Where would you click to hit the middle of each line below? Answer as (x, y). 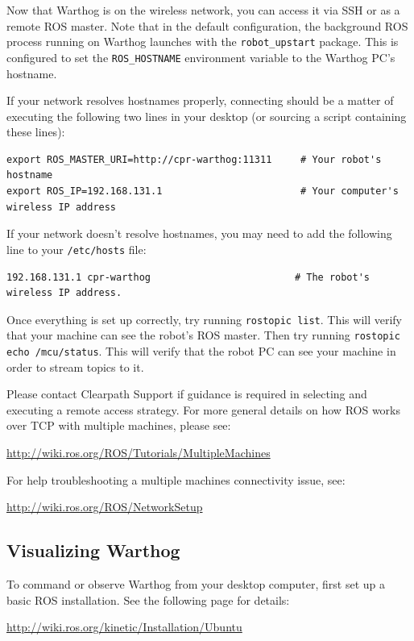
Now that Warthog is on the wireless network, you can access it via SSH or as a (203, 10)
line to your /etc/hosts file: (77, 249)
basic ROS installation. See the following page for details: (148, 599)
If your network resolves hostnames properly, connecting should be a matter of (200, 100)
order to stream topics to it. (75, 366)
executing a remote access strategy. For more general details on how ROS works (203, 409)
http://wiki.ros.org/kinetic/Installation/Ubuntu (124, 627)
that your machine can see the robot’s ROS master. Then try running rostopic (203, 335)
